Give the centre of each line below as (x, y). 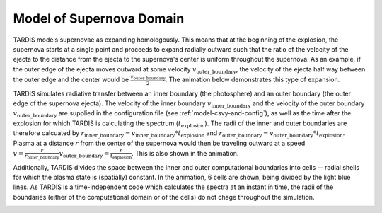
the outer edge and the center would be (71, 79)
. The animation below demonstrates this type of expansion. (253, 79)
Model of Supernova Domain (99, 18)
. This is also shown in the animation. (185, 153)
